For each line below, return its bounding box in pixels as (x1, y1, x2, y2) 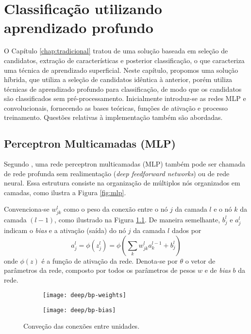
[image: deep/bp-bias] (43, 306, 116, 314)
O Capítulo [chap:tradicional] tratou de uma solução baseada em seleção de (4, 46, 228, 56)
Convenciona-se (4, 203, 50, 214)
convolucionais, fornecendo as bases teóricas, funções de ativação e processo (4, 102, 228, 113)
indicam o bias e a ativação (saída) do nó (4, 225, 126, 235)
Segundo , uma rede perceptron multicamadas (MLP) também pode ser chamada (4, 159, 245, 169)
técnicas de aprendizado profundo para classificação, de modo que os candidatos (4, 83, 242, 94)
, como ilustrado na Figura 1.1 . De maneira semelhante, (54, 214, 220, 224)
